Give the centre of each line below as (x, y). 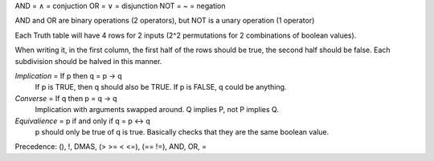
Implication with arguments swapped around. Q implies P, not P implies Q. (157, 110)
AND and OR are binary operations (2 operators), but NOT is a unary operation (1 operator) (165, 21)
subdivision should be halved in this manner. (88, 61)
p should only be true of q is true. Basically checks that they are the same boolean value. (182, 131)
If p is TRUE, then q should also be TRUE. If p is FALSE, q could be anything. (161, 87)
